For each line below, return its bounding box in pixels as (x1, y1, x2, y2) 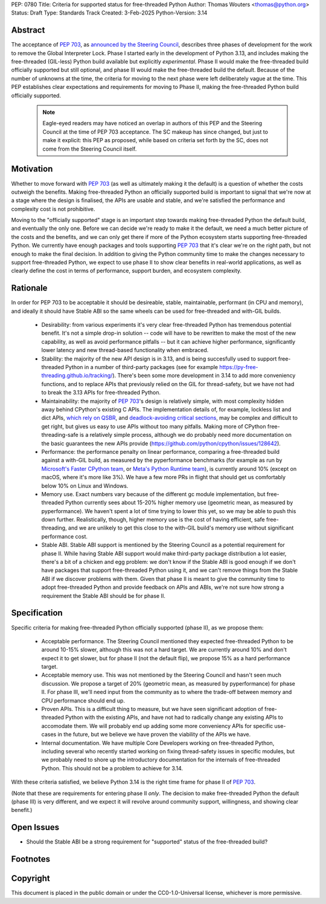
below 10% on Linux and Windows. (41, 482, 129, 490)
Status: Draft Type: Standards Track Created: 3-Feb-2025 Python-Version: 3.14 (11, 9, 208, 16)
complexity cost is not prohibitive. (11, 205, 95, 212)
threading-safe (41, 431, 78, 439)
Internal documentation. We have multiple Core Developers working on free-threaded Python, (41, 739, 275, 747)
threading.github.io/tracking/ (41, 372, 113, 379)
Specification (11, 608, 63, 618)
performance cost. (41, 532, 88, 540)
